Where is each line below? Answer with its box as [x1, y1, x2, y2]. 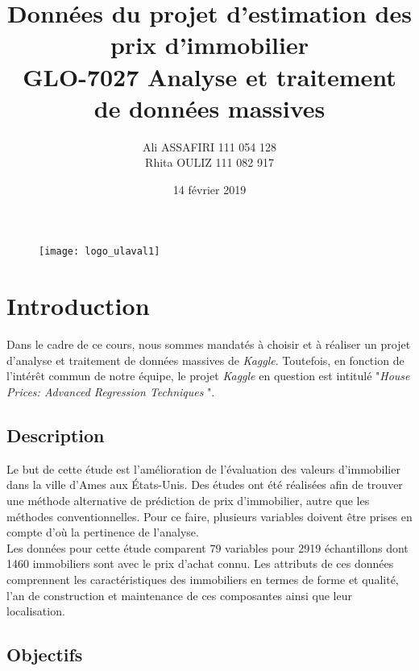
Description [6, 423, 105, 448]
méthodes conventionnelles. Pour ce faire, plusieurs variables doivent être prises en [6, 507, 413, 524]
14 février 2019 [172, 180, 247, 197]
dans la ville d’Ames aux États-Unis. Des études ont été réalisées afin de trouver [6, 476, 403, 493]
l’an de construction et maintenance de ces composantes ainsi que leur [6, 586, 352, 603]
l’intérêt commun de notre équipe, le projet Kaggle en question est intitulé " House [6, 367, 410, 384]
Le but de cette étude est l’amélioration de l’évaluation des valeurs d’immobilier [6, 460, 400, 477]
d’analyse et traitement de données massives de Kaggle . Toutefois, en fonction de [6, 351, 404, 368]
